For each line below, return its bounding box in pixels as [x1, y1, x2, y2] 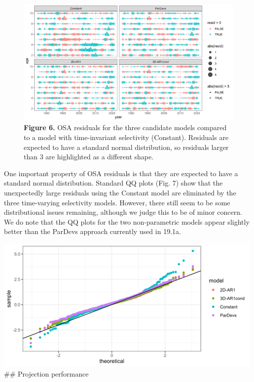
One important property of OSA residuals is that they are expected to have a [4, 168, 238, 178]
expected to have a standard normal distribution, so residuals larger [24, 142, 229, 152]
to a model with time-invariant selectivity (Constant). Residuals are [24, 132, 229, 142]
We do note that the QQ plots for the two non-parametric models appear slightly [4, 216, 250, 227]
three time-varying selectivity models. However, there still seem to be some [4, 197, 230, 207]
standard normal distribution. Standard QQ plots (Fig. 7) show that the [4, 178, 223, 188]
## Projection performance [4, 368, 89, 379]
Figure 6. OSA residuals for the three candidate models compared [24, 122, 227, 133]
